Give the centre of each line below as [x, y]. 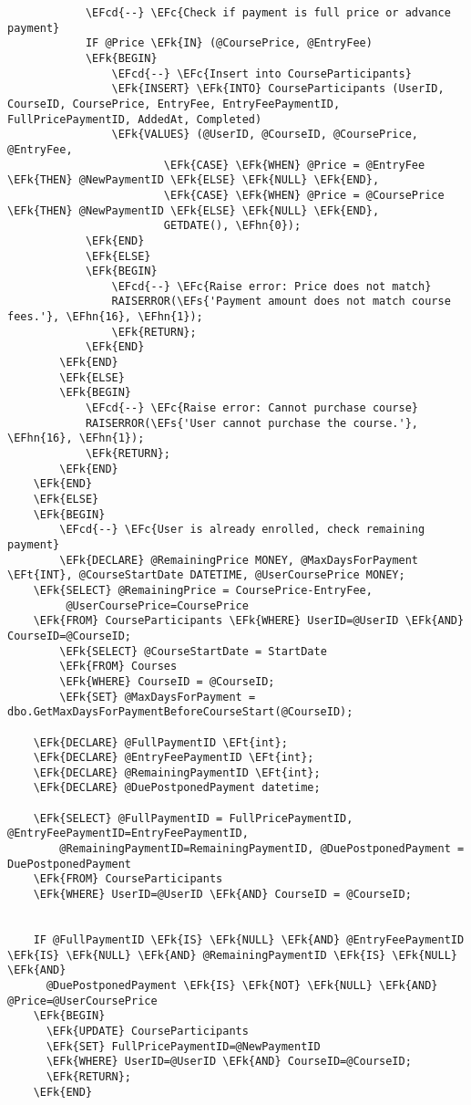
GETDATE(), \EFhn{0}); [232, 226]
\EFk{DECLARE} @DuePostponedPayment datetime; [177, 788]
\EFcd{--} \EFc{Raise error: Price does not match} [271, 286]
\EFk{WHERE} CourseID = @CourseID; [167, 681]
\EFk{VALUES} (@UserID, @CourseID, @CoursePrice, [265, 135]
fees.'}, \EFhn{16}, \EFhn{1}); [105, 317]
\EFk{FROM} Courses [118, 667]
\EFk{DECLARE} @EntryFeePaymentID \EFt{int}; [174, 758]
